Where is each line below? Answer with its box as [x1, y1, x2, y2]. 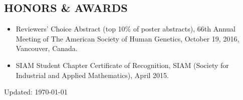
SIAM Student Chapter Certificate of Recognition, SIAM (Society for [16, 59, 229, 70]
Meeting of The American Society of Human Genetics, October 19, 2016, [16, 33, 239, 43]
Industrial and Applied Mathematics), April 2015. [16, 69, 169, 80]
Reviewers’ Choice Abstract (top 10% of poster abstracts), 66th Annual [16, 23, 236, 34]
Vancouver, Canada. [16, 43, 78, 53]
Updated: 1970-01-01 [4, 86, 68, 97]
